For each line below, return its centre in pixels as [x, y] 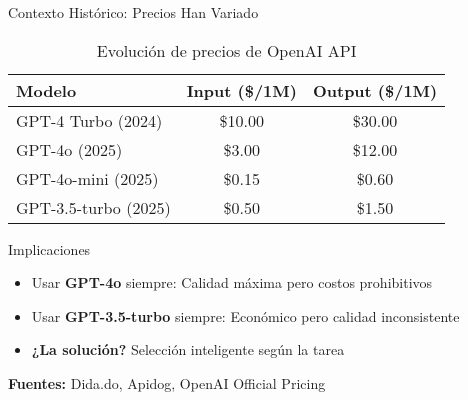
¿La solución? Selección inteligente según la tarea [188, 349]
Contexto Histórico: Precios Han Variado [133, 12]
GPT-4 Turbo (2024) [89, 120]
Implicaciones [49, 248]
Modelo [46, 90]
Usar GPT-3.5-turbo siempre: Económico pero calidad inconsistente [245, 315]
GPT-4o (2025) [69, 149]
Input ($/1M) [241, 90]
